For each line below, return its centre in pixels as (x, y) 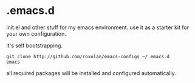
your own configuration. (36, 33)
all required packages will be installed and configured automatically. (91, 73)
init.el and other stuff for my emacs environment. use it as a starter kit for (98, 27)
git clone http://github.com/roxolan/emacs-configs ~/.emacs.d (88, 56)
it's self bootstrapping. (34, 45)
